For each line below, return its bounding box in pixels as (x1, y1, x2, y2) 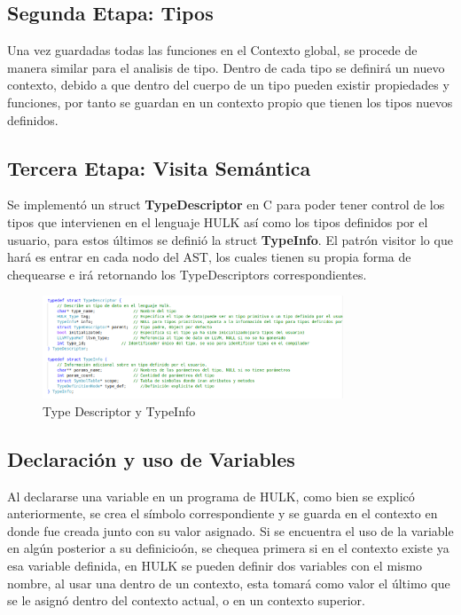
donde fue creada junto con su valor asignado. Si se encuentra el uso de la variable (7, 521, 454, 540)
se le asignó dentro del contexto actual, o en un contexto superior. (7, 591, 365, 610)
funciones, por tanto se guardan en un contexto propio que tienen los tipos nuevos (7, 92, 453, 111)
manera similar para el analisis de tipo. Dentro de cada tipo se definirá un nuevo (7, 58, 445, 76)
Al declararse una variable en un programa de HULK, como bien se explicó (7, 486, 415, 505)
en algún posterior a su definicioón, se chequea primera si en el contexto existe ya (7, 539, 449, 557)
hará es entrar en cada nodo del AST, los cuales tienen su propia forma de (7, 248, 411, 266)
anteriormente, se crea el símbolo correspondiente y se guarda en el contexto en (7, 504, 438, 523)
